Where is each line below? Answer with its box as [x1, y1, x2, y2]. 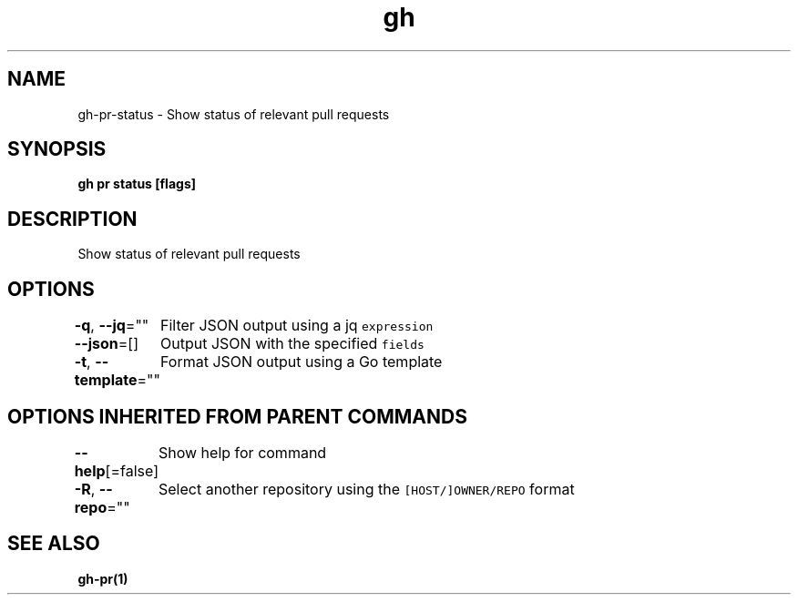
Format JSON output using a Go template [160, 352, 443, 372]
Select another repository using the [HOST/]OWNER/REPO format [158, 479, 575, 498]
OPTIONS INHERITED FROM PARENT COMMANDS [7, 404, 467, 428]
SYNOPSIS [7, 138, 107, 161]
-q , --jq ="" [74, 316, 149, 335]
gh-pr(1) [77, 570, 128, 587]
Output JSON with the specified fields [160, 334, 425, 353]
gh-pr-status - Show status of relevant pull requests [77, 106, 390, 122]
